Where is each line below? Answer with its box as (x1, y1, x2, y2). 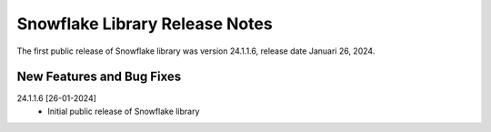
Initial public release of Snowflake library (47, 106, 200, 117)
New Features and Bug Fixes (16, 69, 182, 85)
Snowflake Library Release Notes (16, 14, 273, 34)
